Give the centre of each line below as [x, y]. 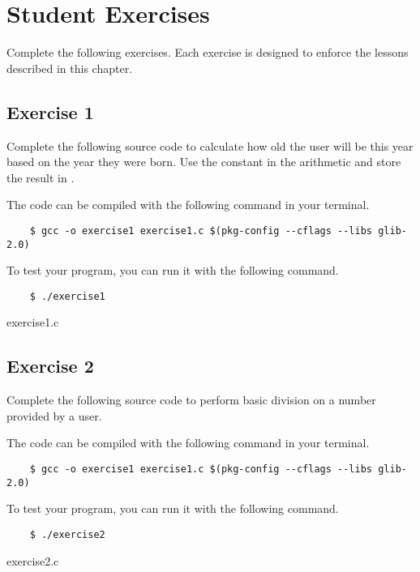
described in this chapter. [70, 68]
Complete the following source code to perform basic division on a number [191, 400]
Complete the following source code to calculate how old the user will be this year [210, 145]
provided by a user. [54, 415]
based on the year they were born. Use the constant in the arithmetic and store [204, 162]
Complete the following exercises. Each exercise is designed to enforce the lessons [208, 52]
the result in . [41, 177]
